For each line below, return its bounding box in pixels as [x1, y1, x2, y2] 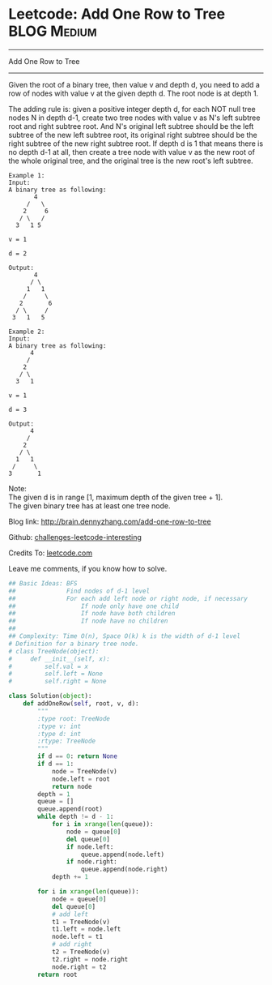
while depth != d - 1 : [37, 812, 114, 821]
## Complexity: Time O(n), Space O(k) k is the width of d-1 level [8, 632, 241, 640]
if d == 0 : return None [37, 752, 117, 760]
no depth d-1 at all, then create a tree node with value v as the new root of [8, 147, 255, 156]
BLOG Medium [8, 22, 97, 41]
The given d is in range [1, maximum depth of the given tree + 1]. [8, 492, 223, 502]
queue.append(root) [37, 805, 104, 813]
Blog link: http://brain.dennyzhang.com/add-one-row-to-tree [8, 516, 212, 526]
